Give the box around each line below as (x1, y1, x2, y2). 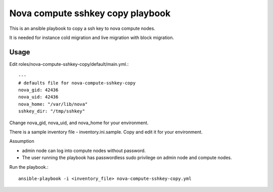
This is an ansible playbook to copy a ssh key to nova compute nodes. (9, 25, 156, 31)
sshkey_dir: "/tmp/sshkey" (18, 108, 85, 114)
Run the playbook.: (9, 164, 49, 170)
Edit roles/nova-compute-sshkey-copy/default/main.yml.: (9, 61, 129, 67)
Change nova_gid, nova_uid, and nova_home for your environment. (9, 120, 149, 126)
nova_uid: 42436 (18, 94, 59, 100)
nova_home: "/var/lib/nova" (18, 101, 88, 107)
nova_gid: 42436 (18, 87, 59, 93)
